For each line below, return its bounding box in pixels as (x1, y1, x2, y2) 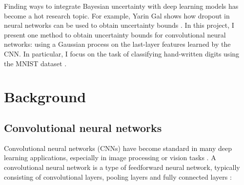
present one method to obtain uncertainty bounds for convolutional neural (4, 29, 226, 39)
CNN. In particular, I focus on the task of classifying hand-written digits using (4, 48, 240, 58)
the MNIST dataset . (4, 58, 67, 68)
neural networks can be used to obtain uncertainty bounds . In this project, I (4, 20, 234, 30)
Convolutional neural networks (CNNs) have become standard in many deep (4, 143, 232, 153)
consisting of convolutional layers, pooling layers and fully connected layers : (4, 171, 232, 182)
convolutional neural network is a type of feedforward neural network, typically (4, 162, 240, 172)
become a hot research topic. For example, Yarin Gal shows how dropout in (4, 10, 230, 20)
